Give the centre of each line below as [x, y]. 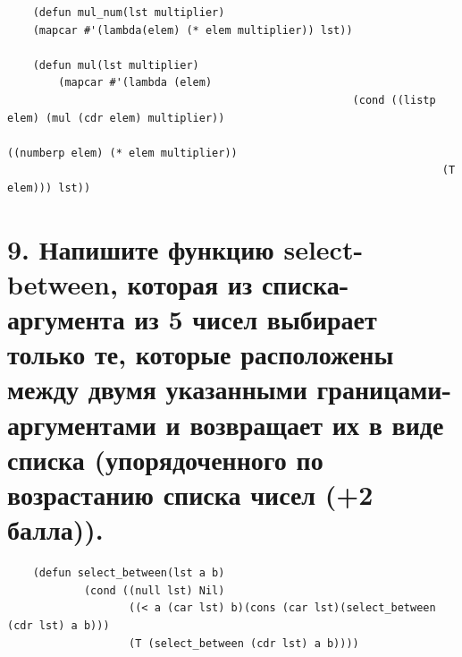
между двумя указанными [157, 389]
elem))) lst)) [49, 188]
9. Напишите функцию [141, 248]
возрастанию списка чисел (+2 [190, 495]
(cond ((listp [394, 100]
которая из [190, 283]
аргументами [82, 424]
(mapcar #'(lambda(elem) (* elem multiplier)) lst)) [193, 30]
